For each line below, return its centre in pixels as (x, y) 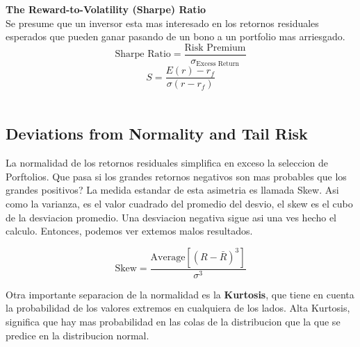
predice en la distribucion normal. (77, 335)
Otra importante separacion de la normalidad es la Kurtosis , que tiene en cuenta (180, 294)
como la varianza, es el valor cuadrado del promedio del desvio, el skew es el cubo (179, 203)
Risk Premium (215, 48)
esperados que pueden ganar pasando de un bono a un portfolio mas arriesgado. (175, 36)
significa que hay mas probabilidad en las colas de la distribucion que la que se (173, 321)
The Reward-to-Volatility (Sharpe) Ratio (106, 9)
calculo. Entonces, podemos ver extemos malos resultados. (129, 231)
